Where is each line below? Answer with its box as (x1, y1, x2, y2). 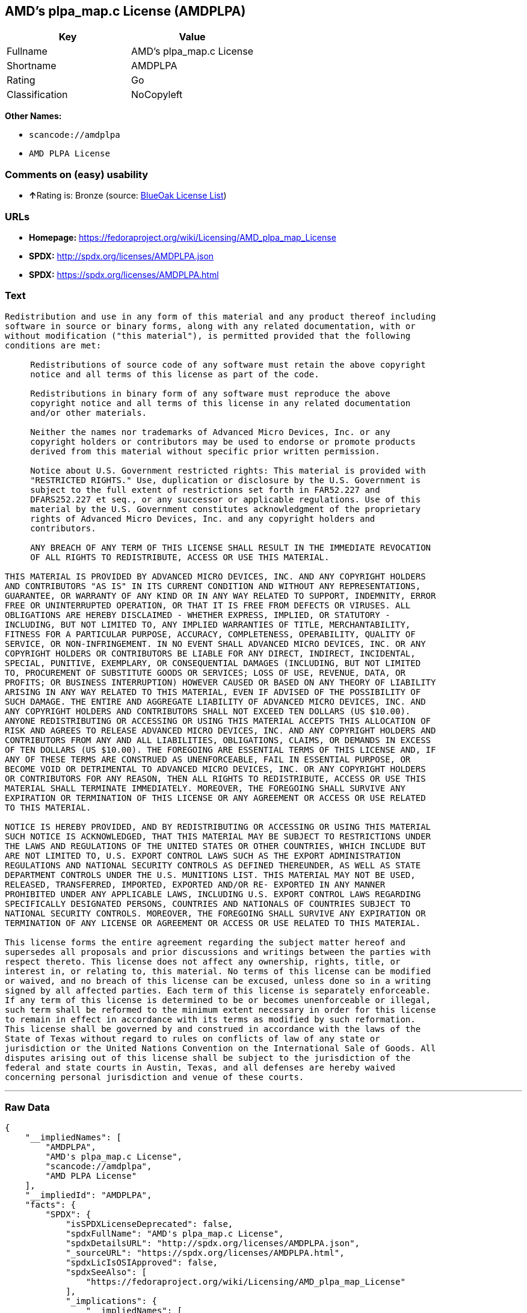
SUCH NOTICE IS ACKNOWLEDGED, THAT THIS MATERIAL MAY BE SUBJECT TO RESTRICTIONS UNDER (5, 831, 431, 841)
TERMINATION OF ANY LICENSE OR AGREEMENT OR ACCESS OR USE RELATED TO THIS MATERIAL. (5, 918, 421, 928)
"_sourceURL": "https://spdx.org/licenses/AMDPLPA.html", (66, 1248, 345, 1258)
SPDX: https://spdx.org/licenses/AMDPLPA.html (29, 269, 219, 280)
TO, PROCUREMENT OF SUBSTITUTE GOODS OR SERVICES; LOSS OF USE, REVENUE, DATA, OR (5, 667, 405, 678)
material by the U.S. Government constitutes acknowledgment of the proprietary (30, 504, 421, 514)
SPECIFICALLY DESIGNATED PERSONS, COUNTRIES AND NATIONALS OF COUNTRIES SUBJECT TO (5, 898, 411, 909)
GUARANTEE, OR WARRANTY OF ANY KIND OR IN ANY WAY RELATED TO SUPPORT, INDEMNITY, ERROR (5, 590, 436, 601)
